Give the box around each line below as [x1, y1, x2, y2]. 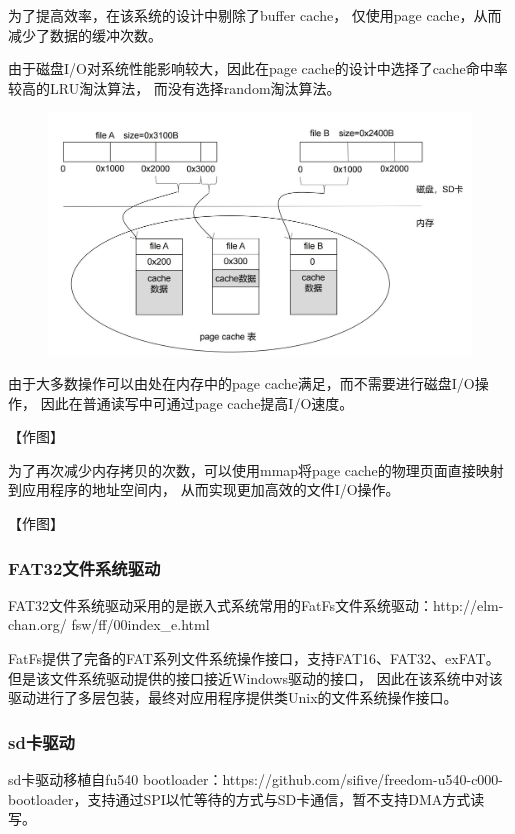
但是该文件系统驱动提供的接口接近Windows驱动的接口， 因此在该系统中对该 [8, 667, 503, 688]
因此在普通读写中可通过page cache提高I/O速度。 [40, 392, 354, 413]
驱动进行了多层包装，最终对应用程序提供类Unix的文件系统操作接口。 [8, 687, 458, 708]
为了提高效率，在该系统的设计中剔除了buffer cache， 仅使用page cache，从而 [8, 5, 502, 25]
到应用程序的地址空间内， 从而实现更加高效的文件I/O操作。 [8, 479, 400, 500]
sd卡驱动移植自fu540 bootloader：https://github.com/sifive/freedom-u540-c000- [8, 768, 504, 789]
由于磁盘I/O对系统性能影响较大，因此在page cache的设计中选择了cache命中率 [8, 58, 508, 79]
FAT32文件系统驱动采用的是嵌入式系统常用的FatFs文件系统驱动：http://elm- [8, 594, 504, 615]
